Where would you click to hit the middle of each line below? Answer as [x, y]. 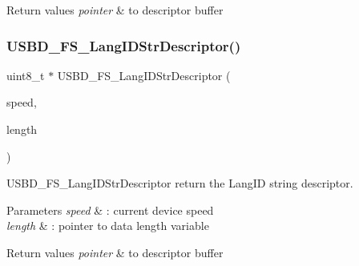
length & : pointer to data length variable [108, 226]
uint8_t [26, 75]
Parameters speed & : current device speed [110, 210]
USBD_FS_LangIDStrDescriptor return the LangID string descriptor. [180, 183]
